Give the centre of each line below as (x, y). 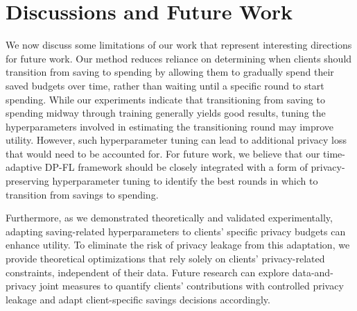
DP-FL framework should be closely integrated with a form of (176, 167)
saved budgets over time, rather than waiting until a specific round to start (165, 85)
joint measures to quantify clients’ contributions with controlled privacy (192, 286)
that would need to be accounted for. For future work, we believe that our (163, 153)
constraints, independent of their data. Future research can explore (148, 272)
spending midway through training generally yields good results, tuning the (166, 113)
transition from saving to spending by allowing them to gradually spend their (170, 72)
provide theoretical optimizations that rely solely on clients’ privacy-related (165, 259)
